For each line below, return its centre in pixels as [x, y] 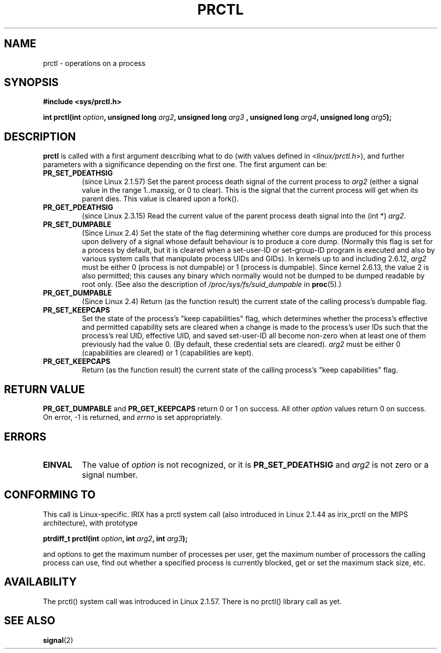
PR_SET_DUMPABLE [77, 225]
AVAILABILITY [41, 582]
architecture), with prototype [90, 523]
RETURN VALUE [45, 389]
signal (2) [58, 640]
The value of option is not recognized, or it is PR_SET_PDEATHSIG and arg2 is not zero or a [255, 464]
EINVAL [58, 464]
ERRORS [25, 437]
